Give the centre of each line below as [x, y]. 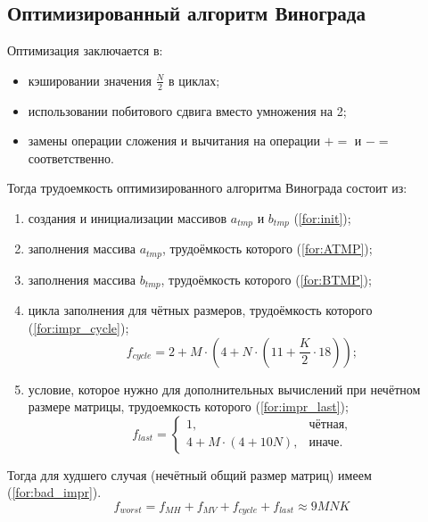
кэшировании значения [90, 80]
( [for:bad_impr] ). [54, 492]
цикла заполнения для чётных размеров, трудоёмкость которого [200, 310]
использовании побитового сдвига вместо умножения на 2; [187, 110]
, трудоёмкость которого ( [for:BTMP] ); [266, 279]
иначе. [326, 443]
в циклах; [194, 80]
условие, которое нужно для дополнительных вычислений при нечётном [224, 389]
